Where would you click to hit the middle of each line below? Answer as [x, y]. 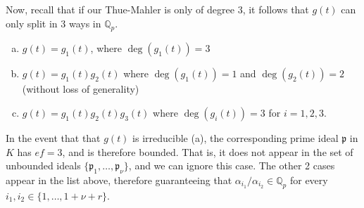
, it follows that [276, 9]
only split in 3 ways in [54, 23]
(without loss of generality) [81, 89]
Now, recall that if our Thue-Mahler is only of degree [120, 9]
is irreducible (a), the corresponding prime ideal [236, 137]
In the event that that [53, 137]
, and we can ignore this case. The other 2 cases [232, 165]
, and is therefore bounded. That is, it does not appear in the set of [208, 151]
